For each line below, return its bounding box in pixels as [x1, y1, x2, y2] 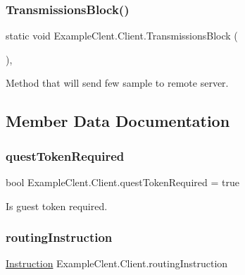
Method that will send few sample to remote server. [6, 75, 229, 90]
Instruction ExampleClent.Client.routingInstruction [6, 256, 228, 271]
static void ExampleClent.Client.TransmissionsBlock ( [6, 28, 238, 43]
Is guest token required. [6, 198, 108, 213]
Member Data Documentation [6, 110, 230, 132]
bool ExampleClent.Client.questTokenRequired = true [6, 175, 239, 189]
